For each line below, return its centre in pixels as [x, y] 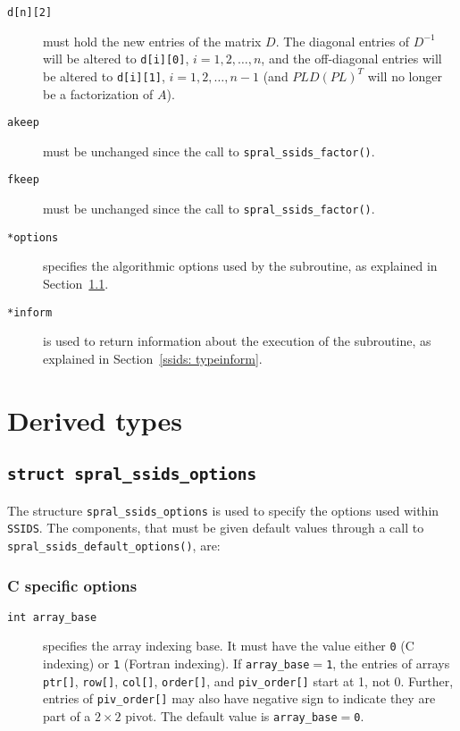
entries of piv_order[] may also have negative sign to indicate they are [239, 698]
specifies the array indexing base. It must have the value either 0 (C [229, 646]
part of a [67, 716]
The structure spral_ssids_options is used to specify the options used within [223, 510]
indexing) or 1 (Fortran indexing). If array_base [176, 664]
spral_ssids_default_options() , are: [114, 545]
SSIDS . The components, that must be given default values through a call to [216, 528]
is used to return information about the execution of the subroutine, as [237, 341]
